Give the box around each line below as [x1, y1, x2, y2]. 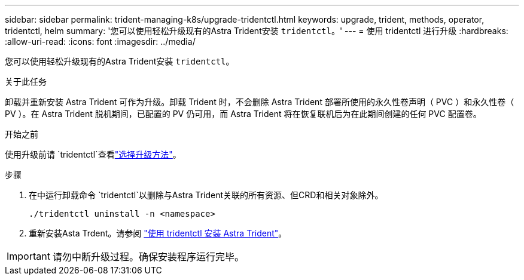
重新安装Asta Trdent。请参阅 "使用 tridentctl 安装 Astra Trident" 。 [29, 228, 287, 238]
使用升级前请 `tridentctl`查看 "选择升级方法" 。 [5, 149, 181, 159]
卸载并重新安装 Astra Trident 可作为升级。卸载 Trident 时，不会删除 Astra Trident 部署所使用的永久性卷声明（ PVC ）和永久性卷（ [5, 97, 514, 107]
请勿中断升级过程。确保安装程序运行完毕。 [52, 251, 244, 263]
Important [7, 250, 50, 262]
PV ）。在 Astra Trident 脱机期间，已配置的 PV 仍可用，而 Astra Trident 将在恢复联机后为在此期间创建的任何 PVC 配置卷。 [5, 109, 482, 119]
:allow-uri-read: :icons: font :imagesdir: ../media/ [5, 36, 196, 47]
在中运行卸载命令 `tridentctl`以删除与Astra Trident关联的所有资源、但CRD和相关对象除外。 [29, 190, 383, 200]
